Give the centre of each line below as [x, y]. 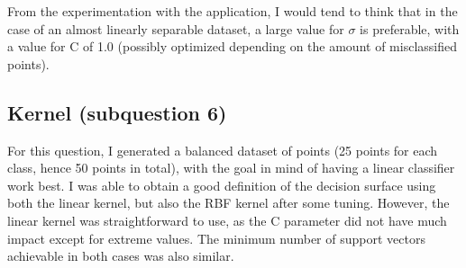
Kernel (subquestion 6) [117, 112]
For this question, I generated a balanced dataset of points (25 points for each [223, 150]
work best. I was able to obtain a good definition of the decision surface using [222, 185]
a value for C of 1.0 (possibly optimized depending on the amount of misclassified [232, 46]
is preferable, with [410, 28]
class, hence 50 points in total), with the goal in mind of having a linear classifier [231, 168]
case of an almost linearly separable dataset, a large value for [176, 28]
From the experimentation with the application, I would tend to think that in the [233, 11]
